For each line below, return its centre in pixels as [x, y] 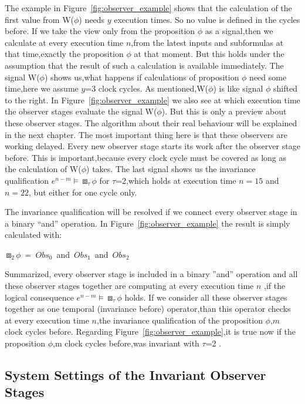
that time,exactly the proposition [64, 54]
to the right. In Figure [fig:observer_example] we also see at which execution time [152, 100]
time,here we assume [42, 88]
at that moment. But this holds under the [209, 54]
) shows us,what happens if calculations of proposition [142, 77]
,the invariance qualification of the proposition [179, 320]
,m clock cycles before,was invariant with [126, 343]
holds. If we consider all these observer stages [206, 297]
